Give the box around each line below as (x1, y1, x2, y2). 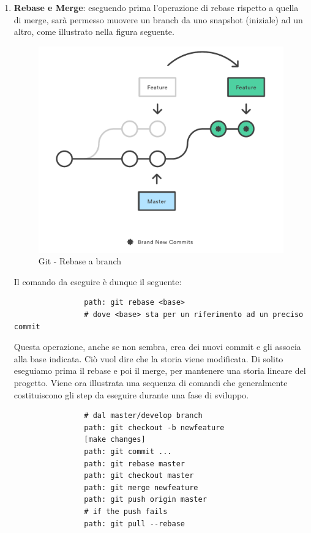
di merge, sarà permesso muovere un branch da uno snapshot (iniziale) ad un (13, 13, 303, 26)
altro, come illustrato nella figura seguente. (13, 25, 174, 38)
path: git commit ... (84, 447, 172, 456)
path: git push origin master (84, 495, 207, 504)
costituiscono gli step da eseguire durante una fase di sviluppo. (13, 388, 249, 401)
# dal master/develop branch (84, 411, 203, 420)
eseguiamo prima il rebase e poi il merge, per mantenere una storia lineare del (13, 364, 306, 377)
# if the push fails (84, 507, 168, 516)
